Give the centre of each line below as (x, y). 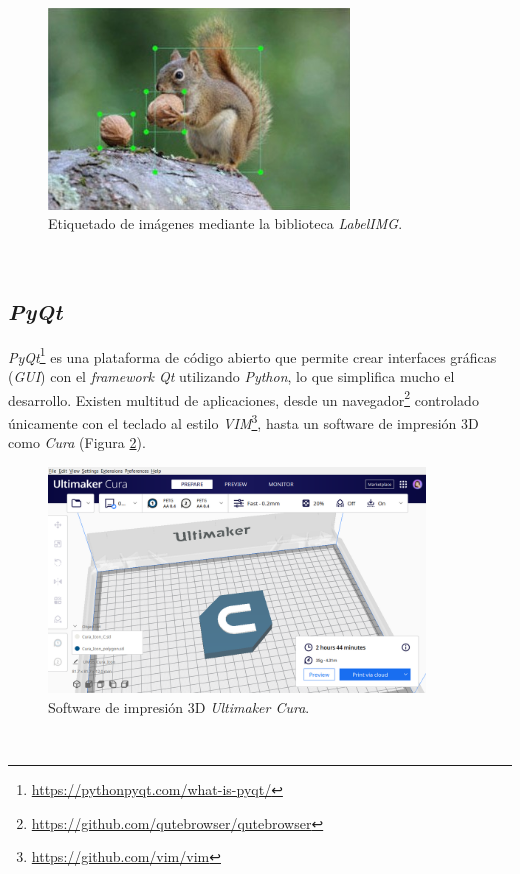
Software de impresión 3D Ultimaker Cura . (179, 706)
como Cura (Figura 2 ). (77, 442)
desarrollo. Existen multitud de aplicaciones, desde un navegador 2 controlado (243, 398)
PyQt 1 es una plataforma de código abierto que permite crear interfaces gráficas (252, 355)
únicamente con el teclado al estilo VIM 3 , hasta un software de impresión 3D (243, 421)
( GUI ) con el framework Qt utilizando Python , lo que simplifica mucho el (231, 376)
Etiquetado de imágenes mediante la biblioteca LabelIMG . (225, 223)
